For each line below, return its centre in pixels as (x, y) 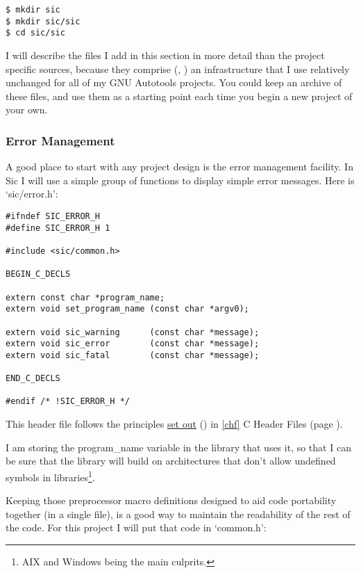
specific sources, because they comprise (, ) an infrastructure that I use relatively (178, 68)
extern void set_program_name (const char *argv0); (127, 309)
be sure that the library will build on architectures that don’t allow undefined (171, 461)
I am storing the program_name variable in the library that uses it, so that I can (178, 447)
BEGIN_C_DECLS (38, 274)
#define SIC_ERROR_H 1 (58, 228)
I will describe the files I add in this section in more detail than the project (165, 55)
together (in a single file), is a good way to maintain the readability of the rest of (178, 514)
